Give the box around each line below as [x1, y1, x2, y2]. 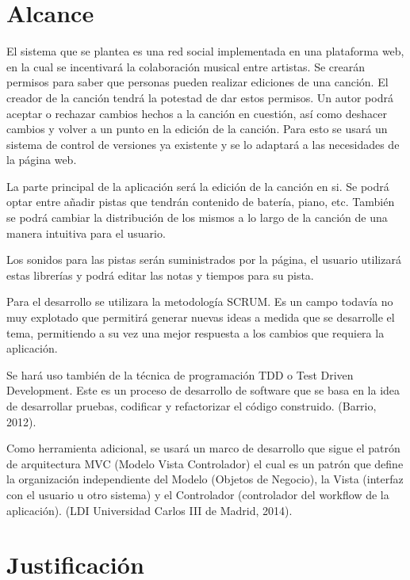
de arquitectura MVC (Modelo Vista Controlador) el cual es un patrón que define [6, 455, 404, 471]
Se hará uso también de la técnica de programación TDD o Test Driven [6, 366, 354, 383]
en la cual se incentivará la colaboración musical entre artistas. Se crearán [6, 58, 366, 74]
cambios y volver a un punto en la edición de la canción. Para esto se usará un [6, 120, 388, 137]
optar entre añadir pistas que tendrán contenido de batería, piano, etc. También [6, 193, 395, 210]
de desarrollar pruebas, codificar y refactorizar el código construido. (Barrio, [6, 398, 377, 414]
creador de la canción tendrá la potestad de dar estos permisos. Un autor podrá [6, 89, 393, 105]
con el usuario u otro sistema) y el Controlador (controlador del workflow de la [6, 486, 389, 502]
